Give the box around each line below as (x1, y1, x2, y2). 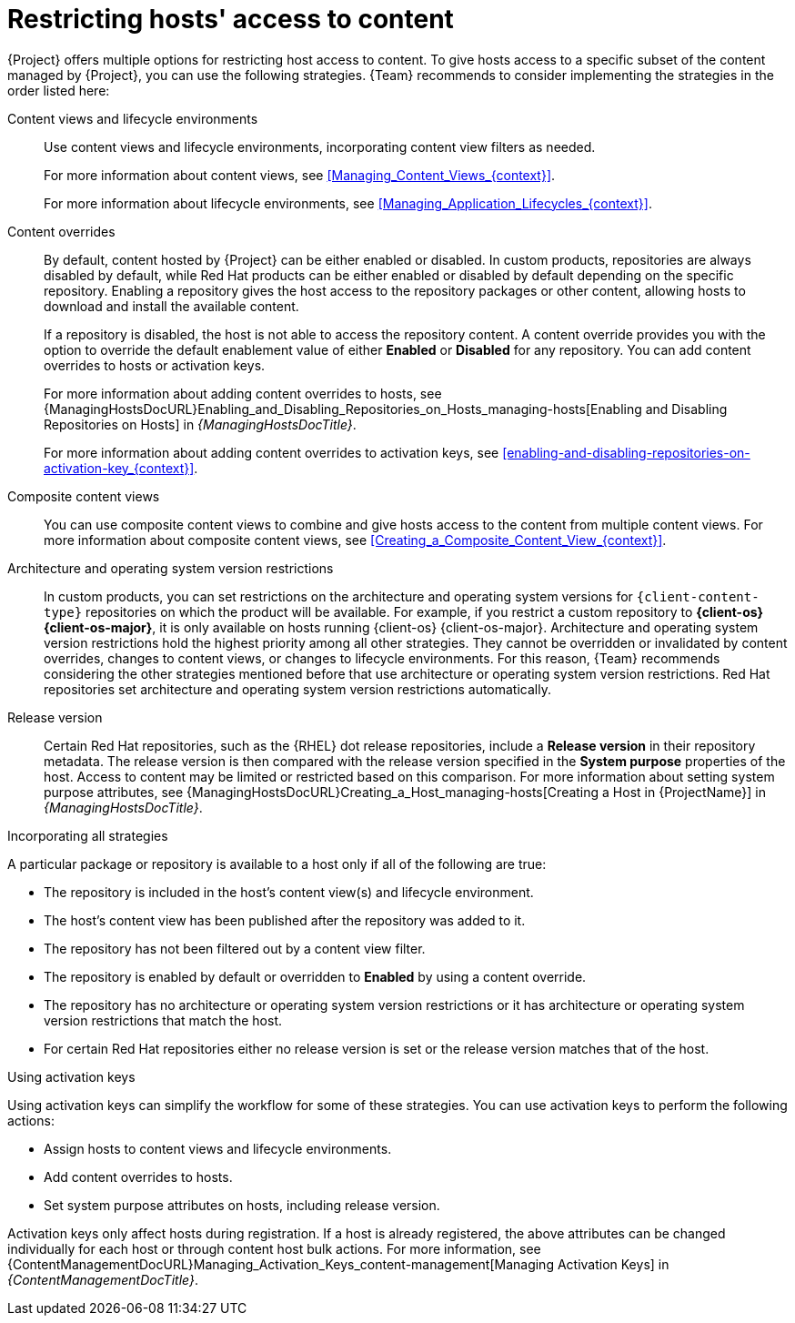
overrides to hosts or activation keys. (44, 357, 266, 373)
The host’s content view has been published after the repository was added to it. (44, 912, 526, 928)
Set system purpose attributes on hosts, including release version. (44, 1197, 440, 1213)
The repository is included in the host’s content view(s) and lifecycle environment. (44, 884, 534, 900)
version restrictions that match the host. (44, 1012, 282, 1028)
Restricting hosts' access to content (7, 4, 454, 35)
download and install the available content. (44, 298, 299, 314)
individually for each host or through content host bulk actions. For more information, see (7, 1240, 541, 1257)
